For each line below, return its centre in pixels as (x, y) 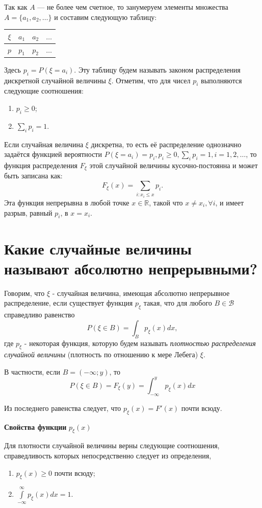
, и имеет (230, 203)
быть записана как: (33, 176)
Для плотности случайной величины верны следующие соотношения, (112, 445)
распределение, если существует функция (69, 303)
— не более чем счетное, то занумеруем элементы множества (133, 7)
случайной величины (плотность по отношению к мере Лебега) (101, 354)
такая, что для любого (178, 303)
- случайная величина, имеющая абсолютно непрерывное (141, 293)
